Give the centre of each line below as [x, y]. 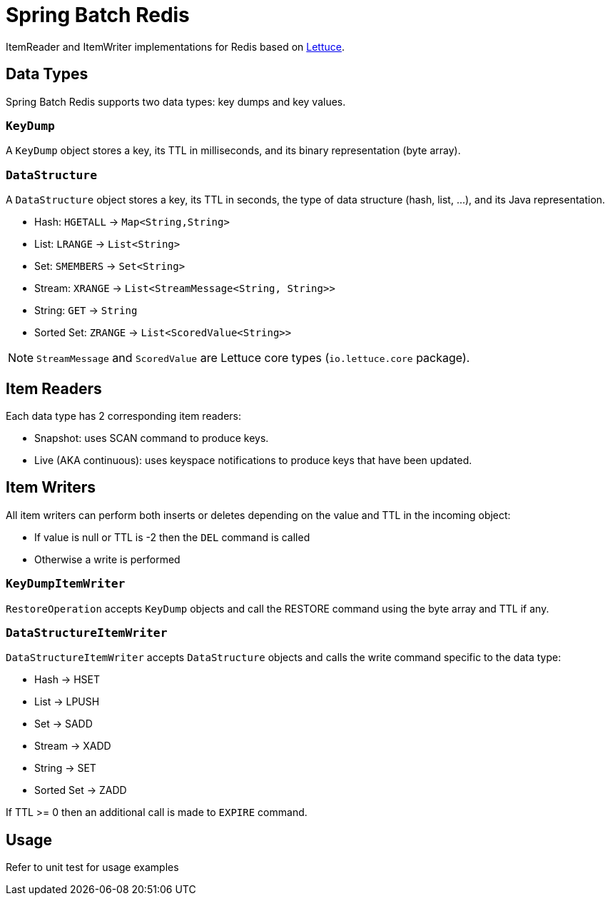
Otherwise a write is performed [107, 559]
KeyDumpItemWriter [66, 584]
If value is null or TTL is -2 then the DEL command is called [172, 537]
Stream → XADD [73, 746]
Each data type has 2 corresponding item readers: [123, 416]
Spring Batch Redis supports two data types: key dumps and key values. [176, 101]
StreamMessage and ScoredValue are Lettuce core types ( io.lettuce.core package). [253, 358]
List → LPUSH [67, 702]
